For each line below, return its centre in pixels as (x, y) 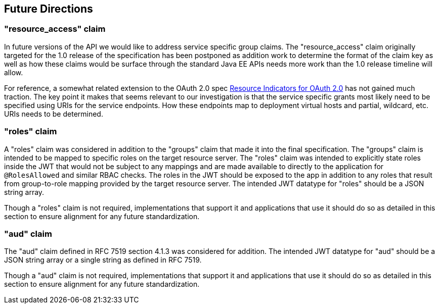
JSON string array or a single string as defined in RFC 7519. (103, 260)
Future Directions (49, 9)
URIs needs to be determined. (54, 114)
